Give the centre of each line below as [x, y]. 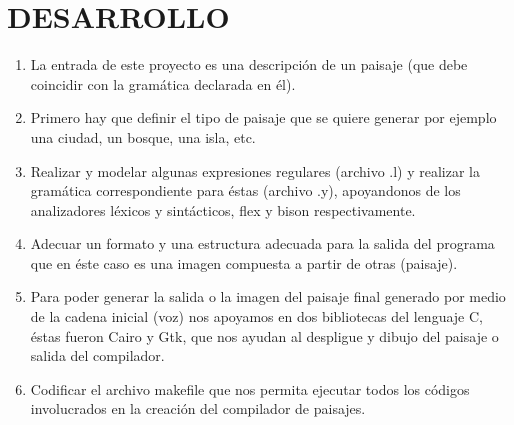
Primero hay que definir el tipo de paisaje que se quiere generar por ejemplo [263, 117]
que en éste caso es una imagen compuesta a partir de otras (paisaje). [244, 262]
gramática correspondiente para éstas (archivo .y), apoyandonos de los [245, 190]
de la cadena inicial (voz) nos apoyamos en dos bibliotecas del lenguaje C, [256, 316]
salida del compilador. [97, 355]
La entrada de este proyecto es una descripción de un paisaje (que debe [249, 64]
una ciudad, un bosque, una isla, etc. [143, 136]
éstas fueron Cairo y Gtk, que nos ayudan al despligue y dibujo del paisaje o [264, 335]
